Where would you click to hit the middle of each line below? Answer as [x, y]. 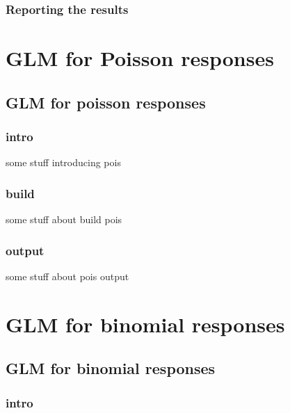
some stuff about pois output [67, 276]
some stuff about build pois [64, 219]
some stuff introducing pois [63, 162]
